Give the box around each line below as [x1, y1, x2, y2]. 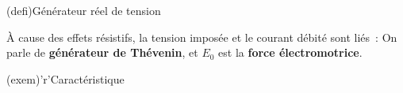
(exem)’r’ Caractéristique [6, 70, 125, 87]
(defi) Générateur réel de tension [6, 2, 161, 18]
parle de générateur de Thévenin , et [6, 44, 198, 61]
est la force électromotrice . [218, 44, 363, 61]
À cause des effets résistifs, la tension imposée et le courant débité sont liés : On [6, 28, 397, 45]
